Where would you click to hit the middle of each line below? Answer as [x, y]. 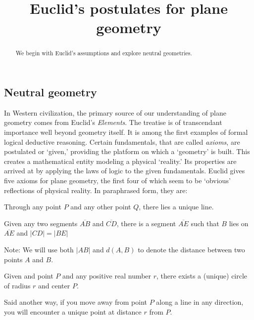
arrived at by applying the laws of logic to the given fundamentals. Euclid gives [125, 171]
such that [205, 223]
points [13, 259]
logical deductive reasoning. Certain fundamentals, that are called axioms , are [122, 141]
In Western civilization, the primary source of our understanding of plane [115, 112]
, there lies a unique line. [176, 207]
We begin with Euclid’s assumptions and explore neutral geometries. [104, 53]
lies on [239, 223]
